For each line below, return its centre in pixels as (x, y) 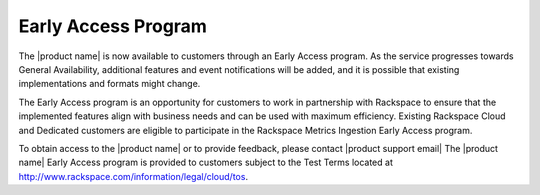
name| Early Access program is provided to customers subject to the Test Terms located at (206, 162)
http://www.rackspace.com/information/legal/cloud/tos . (133, 176)
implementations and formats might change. (109, 84)
